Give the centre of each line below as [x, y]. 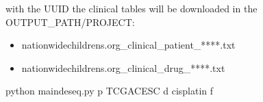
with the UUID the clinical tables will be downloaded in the [131, 8]
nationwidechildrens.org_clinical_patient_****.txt [128, 45]
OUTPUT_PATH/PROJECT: [70, 22]
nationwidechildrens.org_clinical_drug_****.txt [123, 67]
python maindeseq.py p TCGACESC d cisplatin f [110, 91]
